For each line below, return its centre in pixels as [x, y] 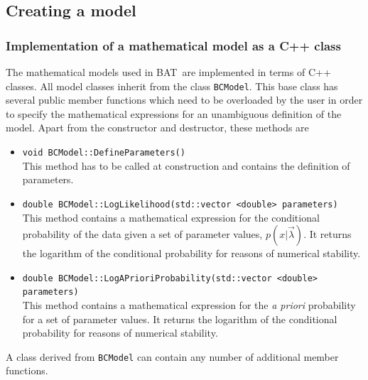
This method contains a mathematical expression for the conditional [171, 217]
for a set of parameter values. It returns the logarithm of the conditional [180, 319]
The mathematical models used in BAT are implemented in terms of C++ [168, 72]
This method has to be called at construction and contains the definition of [186, 165]
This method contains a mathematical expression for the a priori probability [189, 305]
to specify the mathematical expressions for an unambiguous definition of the [174, 113]
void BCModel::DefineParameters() [104, 153]
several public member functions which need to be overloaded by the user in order [184, 100]
